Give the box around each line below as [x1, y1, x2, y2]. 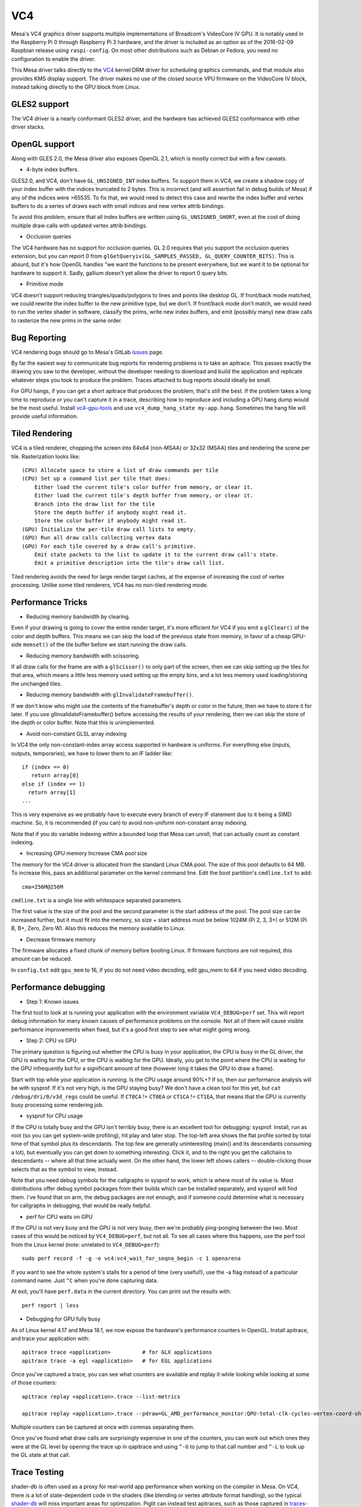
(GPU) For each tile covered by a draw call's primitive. [22, 543, 197, 550]
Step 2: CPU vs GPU [26, 1037, 77, 1044]
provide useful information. [11, 413, 78, 420]
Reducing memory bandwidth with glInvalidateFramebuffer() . [26, 691, 194, 699]
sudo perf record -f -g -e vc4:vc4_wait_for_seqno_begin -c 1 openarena [22, 1255, 241, 1262]
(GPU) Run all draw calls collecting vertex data [22, 534, 171, 541]
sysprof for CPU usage [26, 1112, 83, 1119]
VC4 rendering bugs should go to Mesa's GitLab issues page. [11, 348, 164, 356]
